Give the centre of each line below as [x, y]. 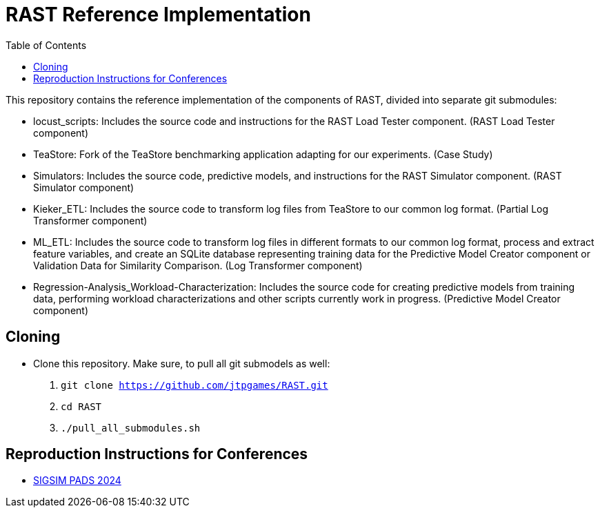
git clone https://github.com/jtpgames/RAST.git [194, 385]
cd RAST [81, 406]
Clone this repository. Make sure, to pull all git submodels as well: [182, 363]
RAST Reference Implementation [158, 14]
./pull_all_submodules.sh [131, 428]
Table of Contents [46, 45]
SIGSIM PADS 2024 [77, 481]
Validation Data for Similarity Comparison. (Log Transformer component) [198, 265]
